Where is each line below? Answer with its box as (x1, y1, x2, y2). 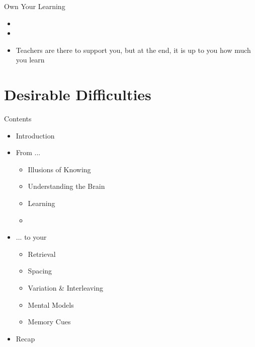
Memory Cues (28, 316, 71, 327)
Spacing (28, 265, 52, 276)
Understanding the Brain (28, 181, 105, 191)
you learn (16, 54, 45, 65)
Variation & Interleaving (28, 283, 104, 293)
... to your (16, 232, 47, 242)
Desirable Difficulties (4, 84, 151, 105)
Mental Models (28, 299, 74, 310)
